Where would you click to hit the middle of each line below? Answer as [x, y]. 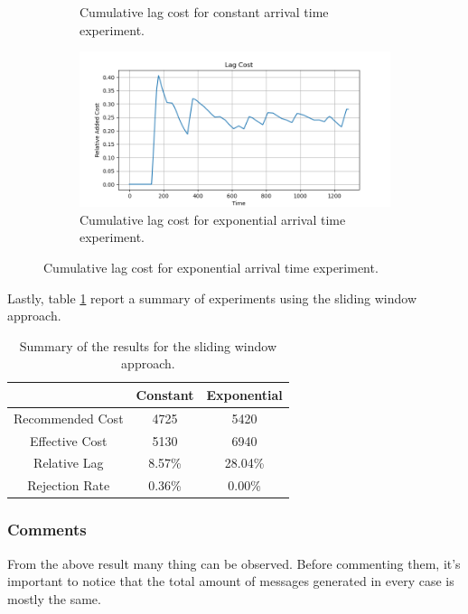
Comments [47, 530]
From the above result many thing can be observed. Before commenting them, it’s [234, 563]
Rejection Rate [69, 485]
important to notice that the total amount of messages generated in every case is [231, 581]
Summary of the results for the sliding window [148, 345]
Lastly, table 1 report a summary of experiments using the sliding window [212, 298]
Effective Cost [69, 440]
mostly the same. [54, 598]
